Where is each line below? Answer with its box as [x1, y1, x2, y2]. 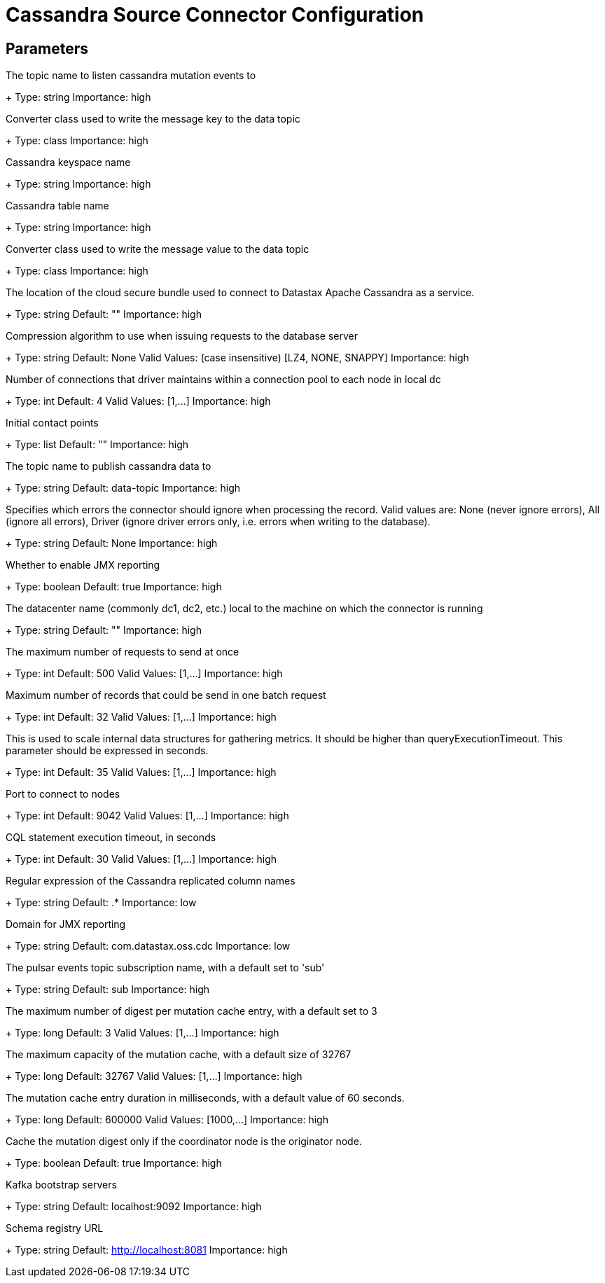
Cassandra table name [6, 200, 109, 212]
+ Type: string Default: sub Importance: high [6, 983, 210, 996]
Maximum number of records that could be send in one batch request [6, 689, 326, 702]
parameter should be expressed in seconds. [6, 744, 209, 757]
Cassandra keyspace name [6, 156, 131, 169]
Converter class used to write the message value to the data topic [6, 243, 310, 256]
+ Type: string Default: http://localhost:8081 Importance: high [6, 1244, 288, 1256]
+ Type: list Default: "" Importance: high [6, 438, 189, 451]
